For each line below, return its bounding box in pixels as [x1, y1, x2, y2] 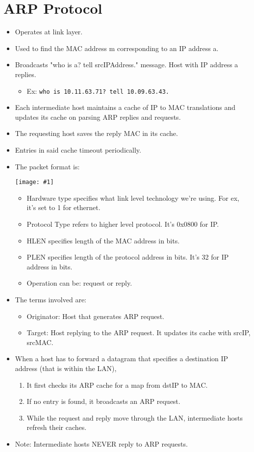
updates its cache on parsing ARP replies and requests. [15, 111, 181, 122]
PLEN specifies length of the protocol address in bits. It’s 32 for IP [26, 252, 229, 262]
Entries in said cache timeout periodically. [15, 144, 141, 155]
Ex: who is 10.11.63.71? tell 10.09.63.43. [26, 85, 169, 96]
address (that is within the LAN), [15, 363, 117, 373]
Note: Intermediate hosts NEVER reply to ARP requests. [15, 438, 188, 449]
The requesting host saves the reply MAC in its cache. [15, 128, 178, 138]
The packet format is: [15, 161, 80, 171]
